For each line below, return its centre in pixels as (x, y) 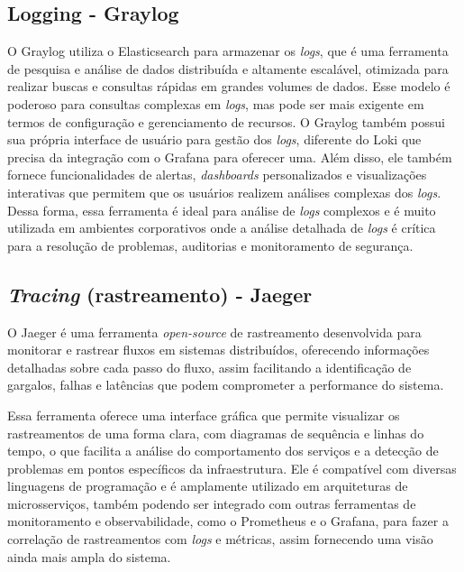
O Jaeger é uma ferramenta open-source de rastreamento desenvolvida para (214, 332)
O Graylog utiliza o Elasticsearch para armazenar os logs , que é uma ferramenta (228, 51)
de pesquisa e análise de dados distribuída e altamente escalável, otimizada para (228, 68)
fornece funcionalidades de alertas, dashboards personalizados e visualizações (217, 175)
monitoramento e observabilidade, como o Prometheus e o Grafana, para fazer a (228, 521)
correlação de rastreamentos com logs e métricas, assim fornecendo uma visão (220, 539)
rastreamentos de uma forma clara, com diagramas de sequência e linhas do (216, 433)
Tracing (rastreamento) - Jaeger (160, 294)
